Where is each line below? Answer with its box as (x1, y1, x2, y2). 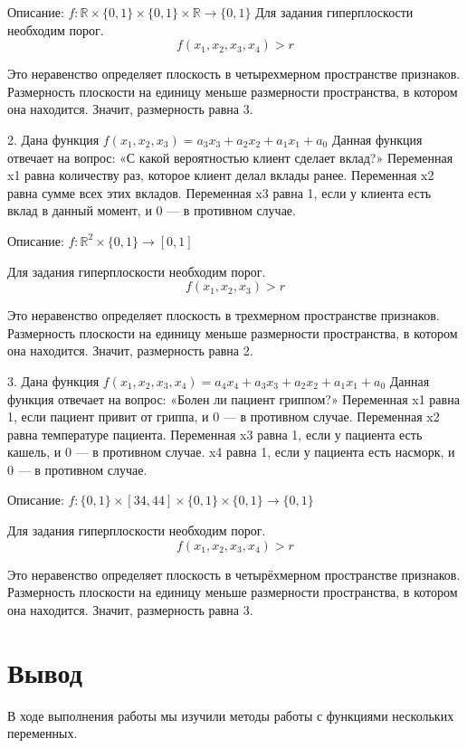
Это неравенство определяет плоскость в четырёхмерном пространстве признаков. (7, 564, 461, 583)
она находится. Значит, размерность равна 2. (7, 341, 253, 360)
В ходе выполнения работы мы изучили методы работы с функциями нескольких (7, 705, 454, 724)
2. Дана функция (7, 129, 100, 148)
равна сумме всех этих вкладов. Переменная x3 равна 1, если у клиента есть (7, 183, 432, 202)
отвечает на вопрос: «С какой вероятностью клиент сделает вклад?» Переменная (7, 147, 453, 166)
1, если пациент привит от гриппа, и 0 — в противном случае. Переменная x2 (7, 407, 440, 426)
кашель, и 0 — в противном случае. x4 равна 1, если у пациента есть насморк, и (7, 442, 455, 461)
